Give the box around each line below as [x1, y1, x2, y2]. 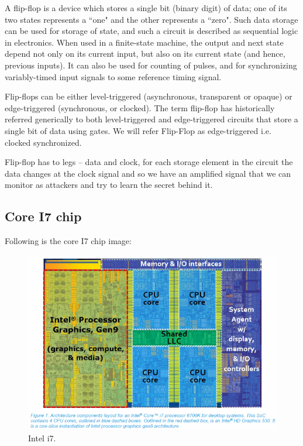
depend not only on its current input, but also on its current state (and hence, [5, 47, 285, 60]
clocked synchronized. [5, 136, 82, 148]
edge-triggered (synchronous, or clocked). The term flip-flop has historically [5, 101, 275, 114]
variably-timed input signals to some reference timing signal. [5, 70, 222, 83]
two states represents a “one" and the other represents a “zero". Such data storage [5, 13, 298, 25]
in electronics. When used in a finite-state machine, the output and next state [5, 36, 284, 48]
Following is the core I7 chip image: [5, 235, 132, 247]
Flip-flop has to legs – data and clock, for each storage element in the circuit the [5, 156, 293, 168]
